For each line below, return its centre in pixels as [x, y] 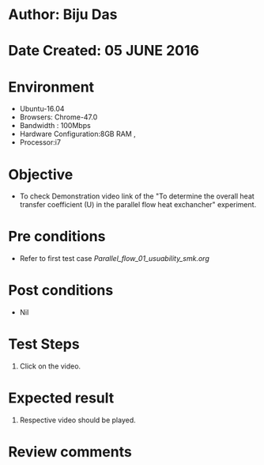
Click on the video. [50, 366]
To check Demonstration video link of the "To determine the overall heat [137, 196]
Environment [51, 87]
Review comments [70, 452]
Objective [41, 174]
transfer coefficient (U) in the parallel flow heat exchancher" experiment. [138, 205]
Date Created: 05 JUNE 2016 [104, 51]
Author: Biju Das [63, 15]
